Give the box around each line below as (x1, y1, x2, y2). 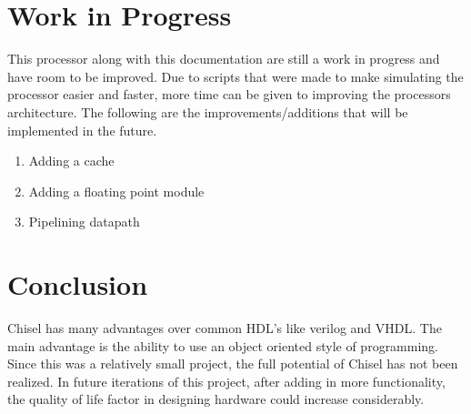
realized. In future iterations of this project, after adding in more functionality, (7, 371, 446, 390)
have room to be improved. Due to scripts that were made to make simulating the (7, 66, 464, 86)
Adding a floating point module (28, 181, 205, 200)
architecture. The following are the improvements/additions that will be (7, 102, 408, 121)
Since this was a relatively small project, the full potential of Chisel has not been (7, 354, 458, 373)
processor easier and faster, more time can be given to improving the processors (7, 85, 451, 104)
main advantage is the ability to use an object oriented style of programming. (7, 336, 439, 355)
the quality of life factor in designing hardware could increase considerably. (7, 389, 425, 409)
